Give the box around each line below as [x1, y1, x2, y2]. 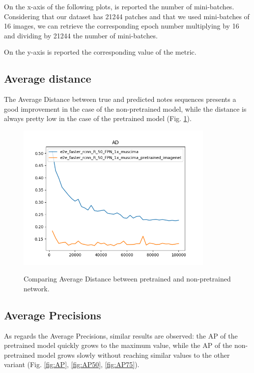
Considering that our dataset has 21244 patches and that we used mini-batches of [4, 11, 250, 21]
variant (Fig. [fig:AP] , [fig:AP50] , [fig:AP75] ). [4, 359, 140, 370]
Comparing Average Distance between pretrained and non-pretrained [24, 274, 231, 284]
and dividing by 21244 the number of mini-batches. [4, 30, 158, 40]
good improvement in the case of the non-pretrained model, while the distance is [4, 103, 247, 114]
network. [24, 283, 50, 293]
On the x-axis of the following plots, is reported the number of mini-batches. [4, 1, 234, 11]
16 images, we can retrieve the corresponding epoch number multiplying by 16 [4, 21, 239, 31]
